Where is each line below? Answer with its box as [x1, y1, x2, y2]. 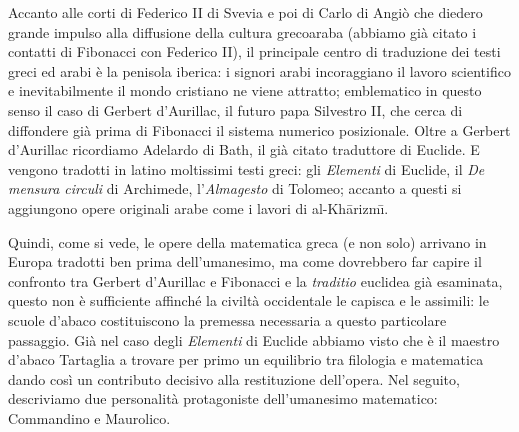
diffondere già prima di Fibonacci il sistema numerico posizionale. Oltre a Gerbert [8, 119, 511, 140]
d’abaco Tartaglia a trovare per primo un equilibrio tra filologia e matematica [8, 349, 484, 370]
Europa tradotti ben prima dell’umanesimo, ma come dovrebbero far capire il [8, 251, 482, 272]
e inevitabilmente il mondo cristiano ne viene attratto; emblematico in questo [8, 80, 482, 101]
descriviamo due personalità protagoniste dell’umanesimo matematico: [8, 388, 438, 409]
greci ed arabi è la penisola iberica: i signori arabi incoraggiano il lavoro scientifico [8, 60, 511, 81]
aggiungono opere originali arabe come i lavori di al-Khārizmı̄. [8, 197, 389, 218]
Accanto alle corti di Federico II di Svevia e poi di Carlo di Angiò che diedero [8, 2, 483, 22]
